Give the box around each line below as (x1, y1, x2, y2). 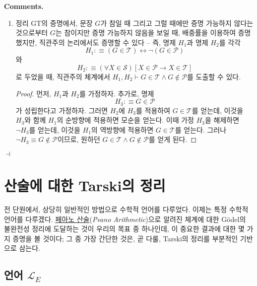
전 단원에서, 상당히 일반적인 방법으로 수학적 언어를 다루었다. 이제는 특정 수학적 (4, 204, 249, 214)
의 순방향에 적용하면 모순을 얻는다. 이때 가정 (57, 115, 194, 125)
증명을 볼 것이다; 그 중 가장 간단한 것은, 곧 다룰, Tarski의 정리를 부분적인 (12, 233, 238, 243)
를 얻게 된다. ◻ (148, 134, 197, 144)
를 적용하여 (135, 105, 171, 115)
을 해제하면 (205, 115, 240, 125)
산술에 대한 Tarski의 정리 (4, 175, 166, 196)
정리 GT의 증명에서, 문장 (15, 17, 93, 28)
